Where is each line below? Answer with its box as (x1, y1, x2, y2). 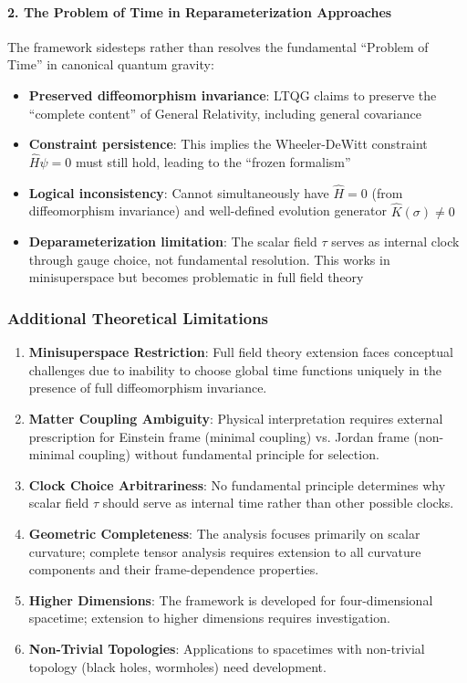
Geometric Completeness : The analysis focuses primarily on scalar (28, 523, 420, 542)
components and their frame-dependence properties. (28, 560, 319, 579)
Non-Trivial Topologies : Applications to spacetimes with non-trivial (28, 638, 425, 657)
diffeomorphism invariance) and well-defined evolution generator (28, 201, 388, 220)
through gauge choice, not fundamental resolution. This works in (28, 249, 390, 268)
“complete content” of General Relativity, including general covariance (28, 103, 421, 122)
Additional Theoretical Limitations (7, 306, 269, 329)
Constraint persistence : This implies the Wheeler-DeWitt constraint (28, 134, 428, 153)
